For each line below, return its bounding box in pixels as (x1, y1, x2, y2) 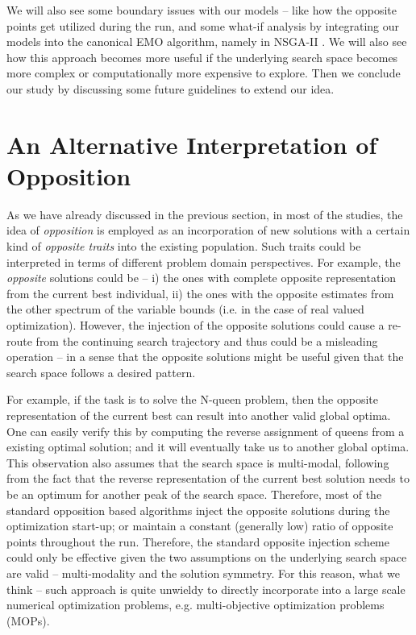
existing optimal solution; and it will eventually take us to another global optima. (6, 438, 410, 455)
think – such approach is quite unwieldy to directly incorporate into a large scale (6, 580, 406, 597)
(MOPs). (6, 612, 50, 629)
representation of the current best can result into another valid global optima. (6, 407, 391, 423)
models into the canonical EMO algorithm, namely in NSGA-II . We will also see (6, 33, 407, 50)
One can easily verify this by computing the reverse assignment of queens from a (6, 422, 405, 439)
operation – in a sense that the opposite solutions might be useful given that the (6, 348, 404, 365)
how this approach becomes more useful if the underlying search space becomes (6, 48, 398, 65)
